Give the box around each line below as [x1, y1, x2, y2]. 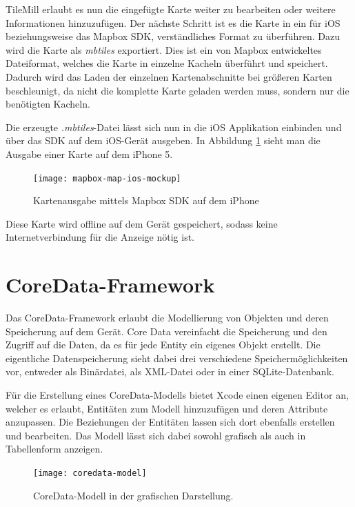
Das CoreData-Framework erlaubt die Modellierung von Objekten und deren [6, 310, 329, 325]
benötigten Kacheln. [6, 97, 90, 111]
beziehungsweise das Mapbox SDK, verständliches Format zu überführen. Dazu [6, 29, 340, 43]
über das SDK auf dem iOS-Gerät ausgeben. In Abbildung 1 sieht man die [6, 133, 321, 148]
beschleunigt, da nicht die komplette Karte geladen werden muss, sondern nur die [6, 83, 349, 97]
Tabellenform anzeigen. [6, 441, 103, 456]
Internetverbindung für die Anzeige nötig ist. [6, 230, 195, 244]
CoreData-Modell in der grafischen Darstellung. [33, 488, 234, 502]
